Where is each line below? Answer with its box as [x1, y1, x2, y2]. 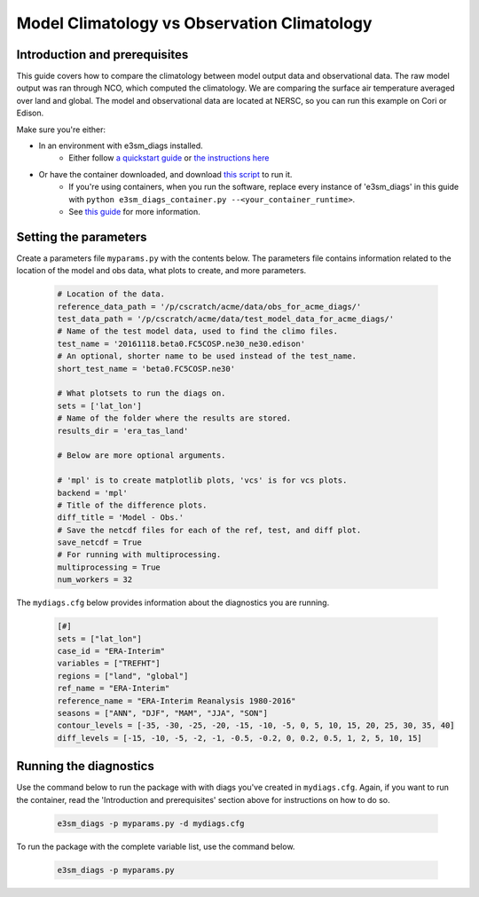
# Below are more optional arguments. [57, 451, 226, 460]
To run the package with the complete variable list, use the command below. [16, 841, 295, 852]
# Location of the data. [57, 289, 166, 299]
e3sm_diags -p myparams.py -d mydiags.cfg [57, 818, 245, 829]
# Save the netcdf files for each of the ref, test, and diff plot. [57, 524, 362, 535]
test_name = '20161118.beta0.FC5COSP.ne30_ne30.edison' [57, 338, 306, 349]
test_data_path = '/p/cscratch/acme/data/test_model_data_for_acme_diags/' [57, 314, 395, 324]
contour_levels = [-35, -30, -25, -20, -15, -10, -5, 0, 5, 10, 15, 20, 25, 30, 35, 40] [57, 720, 456, 731]
